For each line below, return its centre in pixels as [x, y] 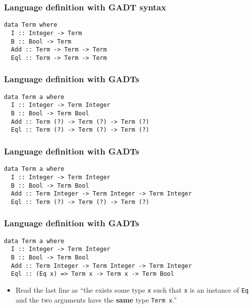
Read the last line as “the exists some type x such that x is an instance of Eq [132, 290]
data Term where [31, 25]
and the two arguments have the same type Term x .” [96, 299]
